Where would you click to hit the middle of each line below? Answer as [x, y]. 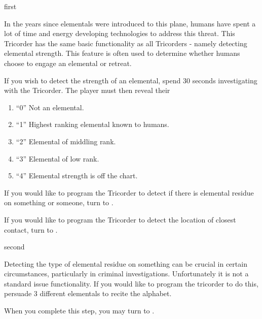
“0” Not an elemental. [50, 107]
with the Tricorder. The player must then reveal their [87, 90]
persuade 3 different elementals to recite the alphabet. [88, 293]
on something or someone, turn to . [59, 202]
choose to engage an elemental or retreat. [68, 63]
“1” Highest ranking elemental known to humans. [92, 124]
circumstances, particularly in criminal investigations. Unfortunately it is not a [126, 274]
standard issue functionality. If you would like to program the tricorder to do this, [131, 283]
